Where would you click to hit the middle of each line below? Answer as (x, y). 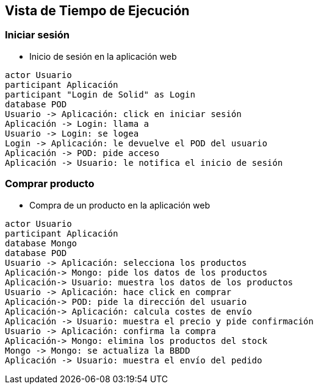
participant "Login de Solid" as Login (100, 94)
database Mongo (41, 243)
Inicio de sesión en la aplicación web (103, 56)
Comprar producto (50, 184)
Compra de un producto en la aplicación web (120, 205)
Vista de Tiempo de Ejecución (97, 11)
